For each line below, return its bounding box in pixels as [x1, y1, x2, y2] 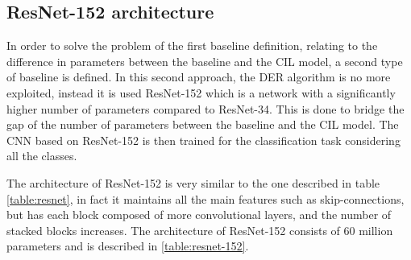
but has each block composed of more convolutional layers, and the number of [6, 206, 392, 223]
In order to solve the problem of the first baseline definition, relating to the [6, 37, 378, 54]
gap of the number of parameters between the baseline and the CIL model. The [6, 116, 399, 133]
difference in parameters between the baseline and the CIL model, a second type [6, 52, 403, 69]
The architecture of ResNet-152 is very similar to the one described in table [6, 174, 380, 191]
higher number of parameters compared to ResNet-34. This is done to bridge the [6, 100, 405, 117]
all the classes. [6, 147, 77, 164]
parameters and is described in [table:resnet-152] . [6, 237, 249, 254]
